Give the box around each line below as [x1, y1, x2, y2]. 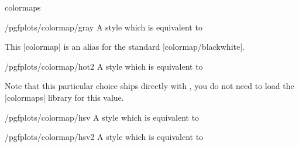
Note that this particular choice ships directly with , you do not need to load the [5, 80, 294, 92]
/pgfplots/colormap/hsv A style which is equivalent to [5, 111, 200, 123]
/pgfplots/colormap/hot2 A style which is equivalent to [5, 60, 203, 72]
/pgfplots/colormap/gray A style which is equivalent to [5, 20, 202, 33]
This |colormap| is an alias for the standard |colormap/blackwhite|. [5, 40, 245, 53]
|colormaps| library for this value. [5, 91, 124, 103]
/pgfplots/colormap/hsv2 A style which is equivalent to [5, 131, 204, 143]
